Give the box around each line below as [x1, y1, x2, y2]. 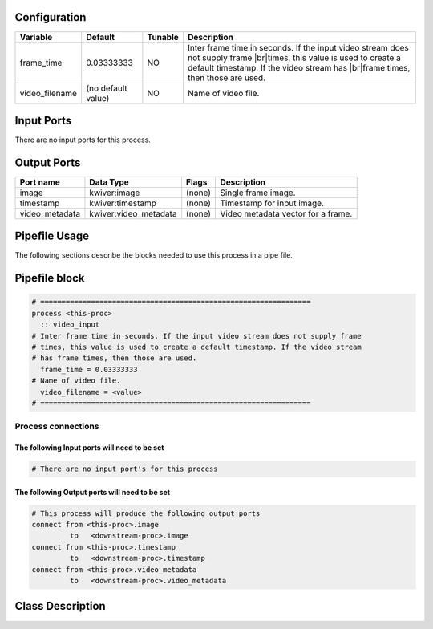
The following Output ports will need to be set [14, 487, 171, 497]
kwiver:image [89, 187, 140, 198]
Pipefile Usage [14, 229, 90, 243]
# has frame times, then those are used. [31, 354, 197, 363]
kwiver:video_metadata [89, 208, 177, 219]
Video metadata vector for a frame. [220, 208, 353, 219]
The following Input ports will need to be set [14, 443, 164, 452]
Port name [19, 177, 60, 188]
